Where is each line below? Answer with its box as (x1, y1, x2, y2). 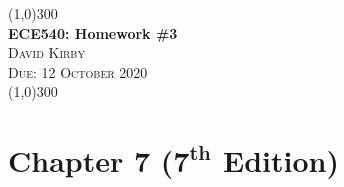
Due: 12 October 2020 (8, 61, 148, 82)
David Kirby (8, 42, 85, 63)
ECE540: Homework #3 (8, 22, 178, 43)
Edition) (223, 140, 339, 181)
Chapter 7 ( (8, 140, 174, 181)
